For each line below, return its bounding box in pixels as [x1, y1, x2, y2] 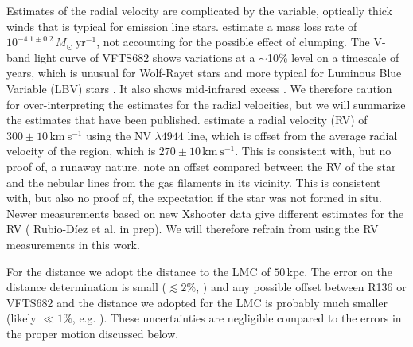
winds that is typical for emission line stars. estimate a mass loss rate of [6, 18, 357, 34]
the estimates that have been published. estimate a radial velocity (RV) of [6, 111, 368, 128]
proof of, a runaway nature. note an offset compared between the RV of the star [6, 158, 396, 174]
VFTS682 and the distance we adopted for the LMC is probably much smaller [6, 294, 388, 310]
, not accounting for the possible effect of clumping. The [96, 33, 370, 50]
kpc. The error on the [286, 263, 392, 279]
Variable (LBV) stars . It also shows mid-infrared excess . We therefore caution [6, 80, 392, 96]
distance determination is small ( [6, 279, 166, 295]
